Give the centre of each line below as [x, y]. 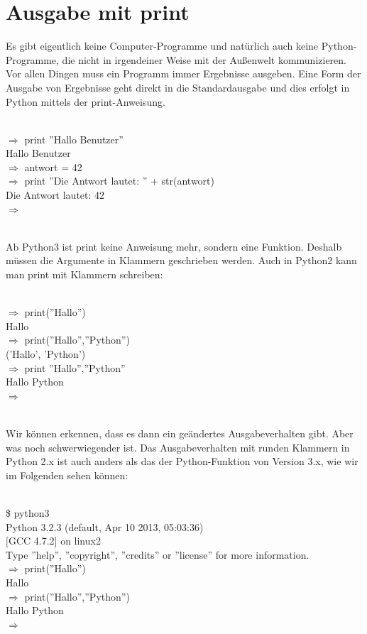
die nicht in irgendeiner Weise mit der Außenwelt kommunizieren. [204, 59]
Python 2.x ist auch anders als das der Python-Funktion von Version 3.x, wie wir [182, 461]
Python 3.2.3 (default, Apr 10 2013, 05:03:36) [105, 526]
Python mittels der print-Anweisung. [86, 101]
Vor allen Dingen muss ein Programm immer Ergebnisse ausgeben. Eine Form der [183, 73]
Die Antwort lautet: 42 [55, 195]
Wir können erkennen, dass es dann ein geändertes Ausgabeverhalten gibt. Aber [180, 433]
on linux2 [81, 541]
